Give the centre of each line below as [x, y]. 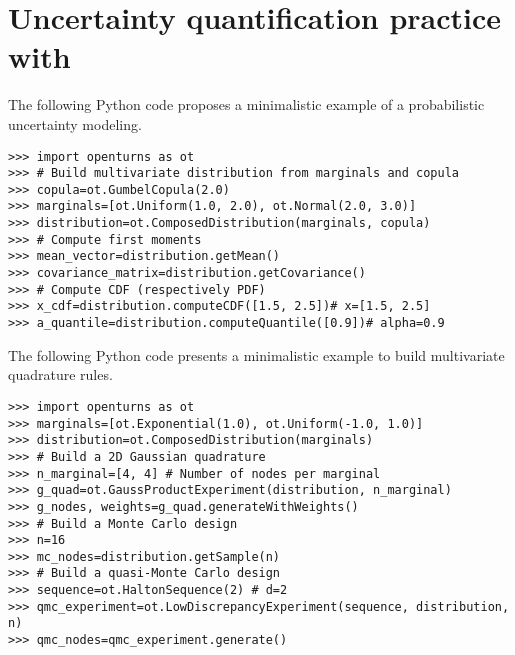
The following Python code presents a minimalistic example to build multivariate [256, 354]
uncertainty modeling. [75, 123]
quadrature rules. [60, 374]
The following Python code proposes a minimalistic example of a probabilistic [246, 104]
